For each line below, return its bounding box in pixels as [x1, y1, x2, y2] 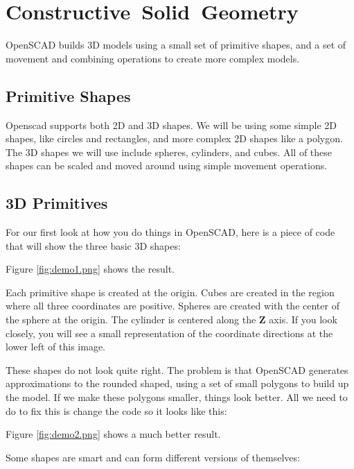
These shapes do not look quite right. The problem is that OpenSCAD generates [6, 362, 348, 377]
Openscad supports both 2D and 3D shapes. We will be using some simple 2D [6, 117, 337, 132]
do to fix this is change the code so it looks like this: [6, 403, 227, 418]
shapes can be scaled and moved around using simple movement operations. [6, 158, 328, 173]
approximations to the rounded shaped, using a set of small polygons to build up [6, 376, 349, 391]
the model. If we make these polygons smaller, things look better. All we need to [6, 390, 348, 404]
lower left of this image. [6, 339, 105, 354]
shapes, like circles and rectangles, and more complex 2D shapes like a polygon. [6, 131, 343, 146]
